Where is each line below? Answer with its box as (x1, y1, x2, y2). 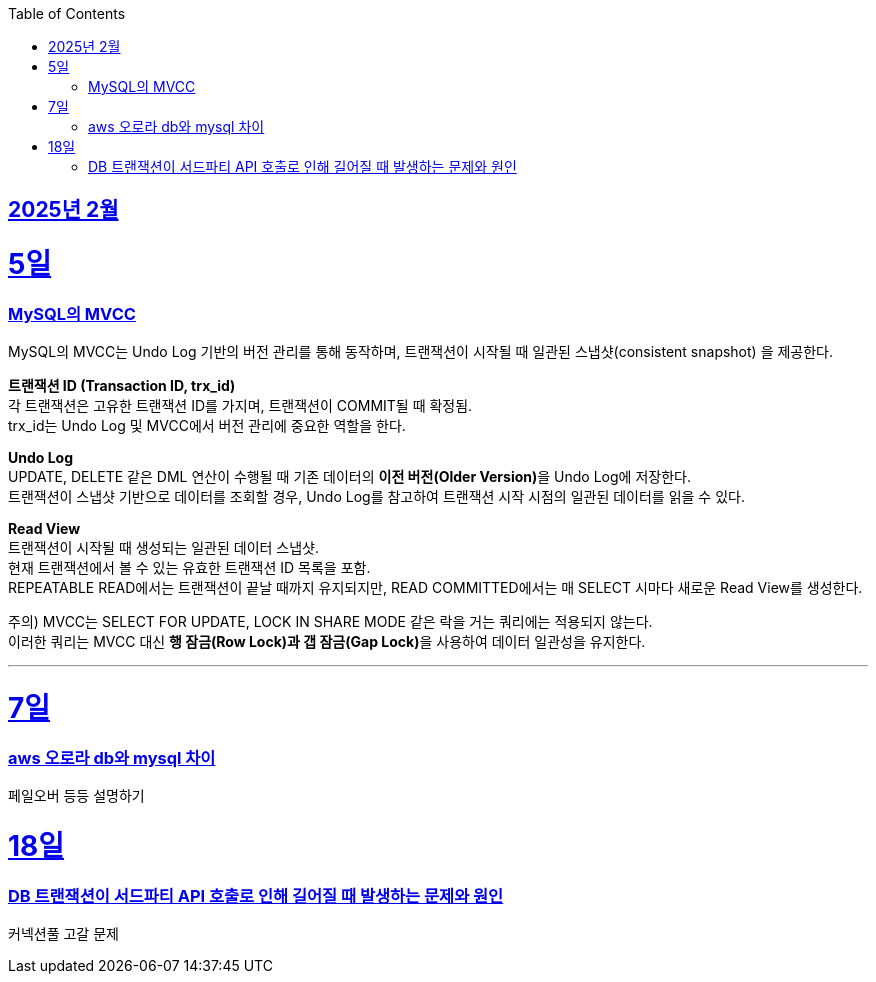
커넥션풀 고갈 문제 (8, 925, 119, 943)
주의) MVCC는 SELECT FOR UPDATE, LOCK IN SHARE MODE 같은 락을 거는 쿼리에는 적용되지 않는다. (8, 613, 653, 631)
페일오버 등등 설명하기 (8, 787, 145, 805)
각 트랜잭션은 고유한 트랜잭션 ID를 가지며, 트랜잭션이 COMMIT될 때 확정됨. (8, 397, 473, 415)
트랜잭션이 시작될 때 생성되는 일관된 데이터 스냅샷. (8, 539, 320, 557)
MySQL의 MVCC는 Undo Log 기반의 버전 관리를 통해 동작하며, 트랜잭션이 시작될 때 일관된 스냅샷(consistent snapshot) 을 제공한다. (8, 343, 834, 361)
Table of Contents (8, 5, 126, 22)
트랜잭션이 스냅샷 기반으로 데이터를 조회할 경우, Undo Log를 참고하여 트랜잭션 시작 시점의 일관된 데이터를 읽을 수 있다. (8, 488, 745, 506)
